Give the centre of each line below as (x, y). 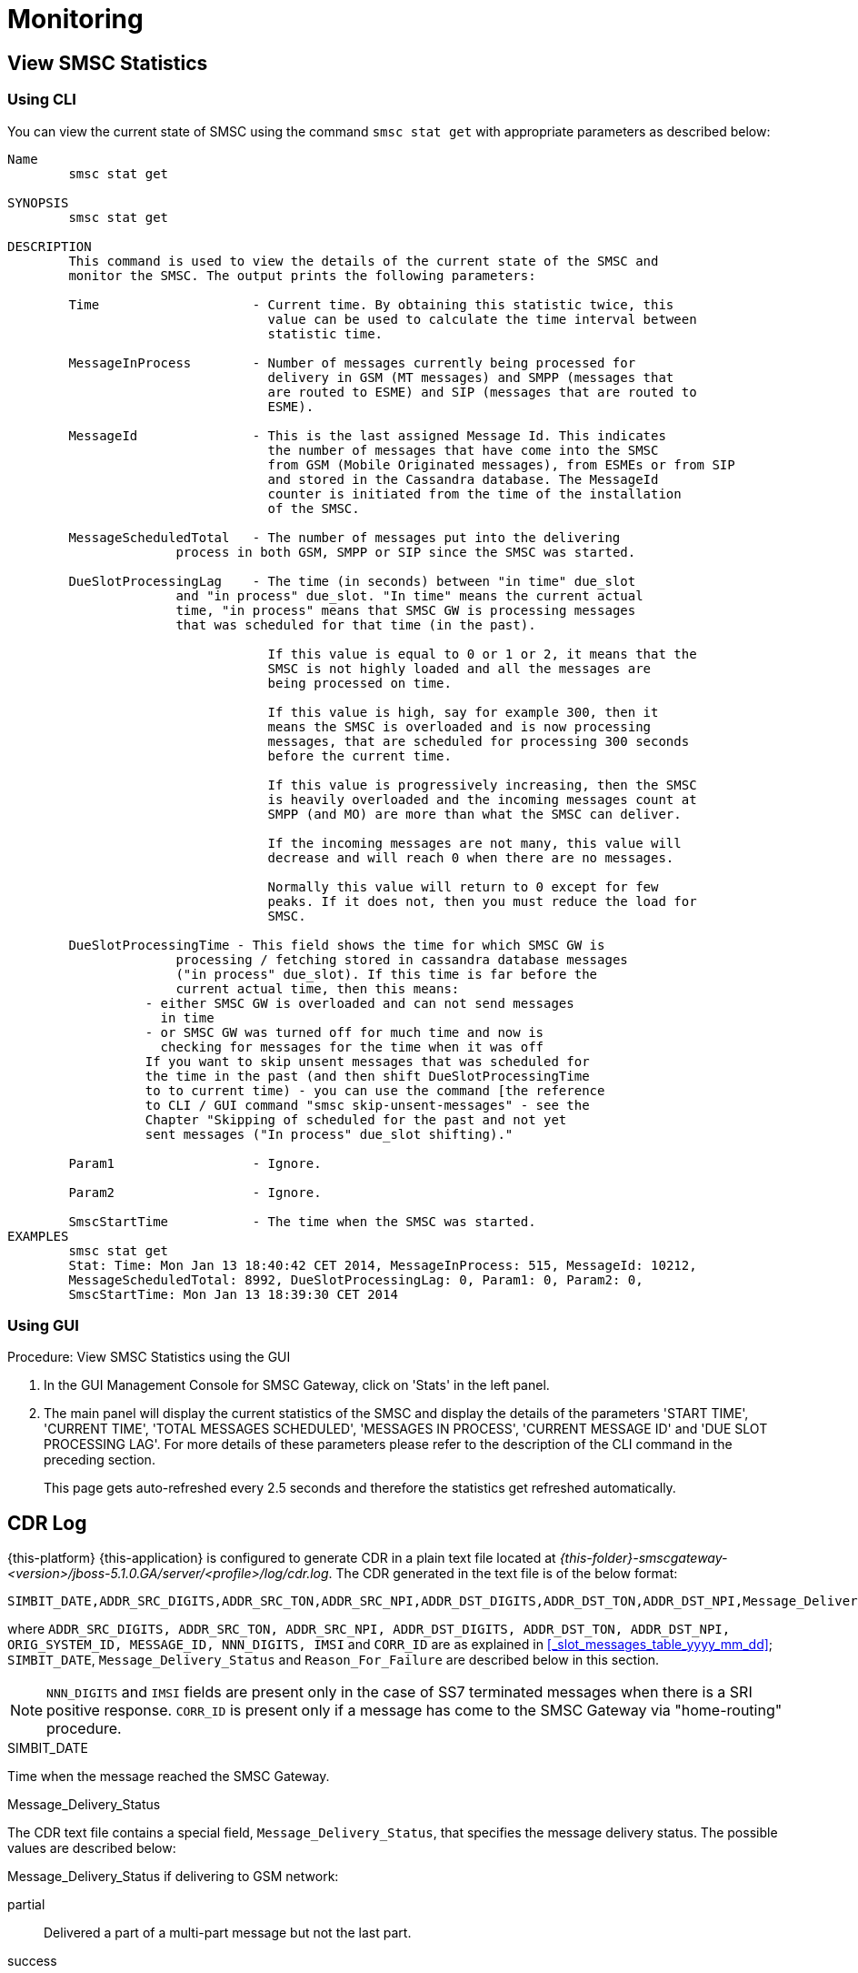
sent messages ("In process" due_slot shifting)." (329, 1134)
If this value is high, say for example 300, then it (463, 712)
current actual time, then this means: (318, 988)
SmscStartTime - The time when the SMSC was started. (302, 1221)
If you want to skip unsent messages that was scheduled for (367, 1061)
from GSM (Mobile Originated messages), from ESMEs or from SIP (501, 464)
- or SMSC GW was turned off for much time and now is (344, 1032)
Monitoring (75, 19)
